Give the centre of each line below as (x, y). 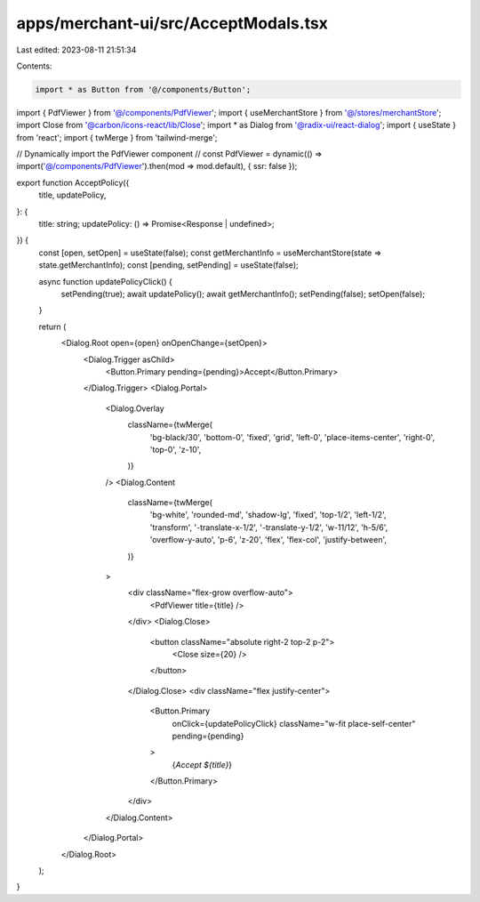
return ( (52, 326)
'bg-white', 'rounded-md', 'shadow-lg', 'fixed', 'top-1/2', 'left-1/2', (268, 515)
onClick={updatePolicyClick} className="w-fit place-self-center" (294, 723)
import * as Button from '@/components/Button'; (143, 89)
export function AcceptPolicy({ (73, 182)
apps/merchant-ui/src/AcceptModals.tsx (172, 23)
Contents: (34, 66)
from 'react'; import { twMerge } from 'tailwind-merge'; (117, 137)
